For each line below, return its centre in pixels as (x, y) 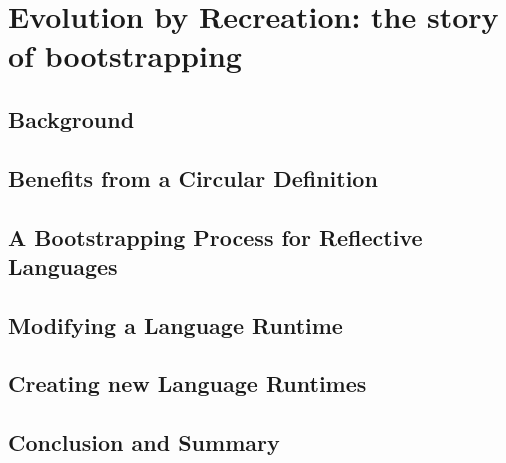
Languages (63, 265)
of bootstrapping (125, 55)
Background (71, 118)
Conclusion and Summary (144, 442)
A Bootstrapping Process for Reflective (215, 236)
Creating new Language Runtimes (187, 383)
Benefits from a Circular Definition (193, 177)
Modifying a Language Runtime (175, 324)
